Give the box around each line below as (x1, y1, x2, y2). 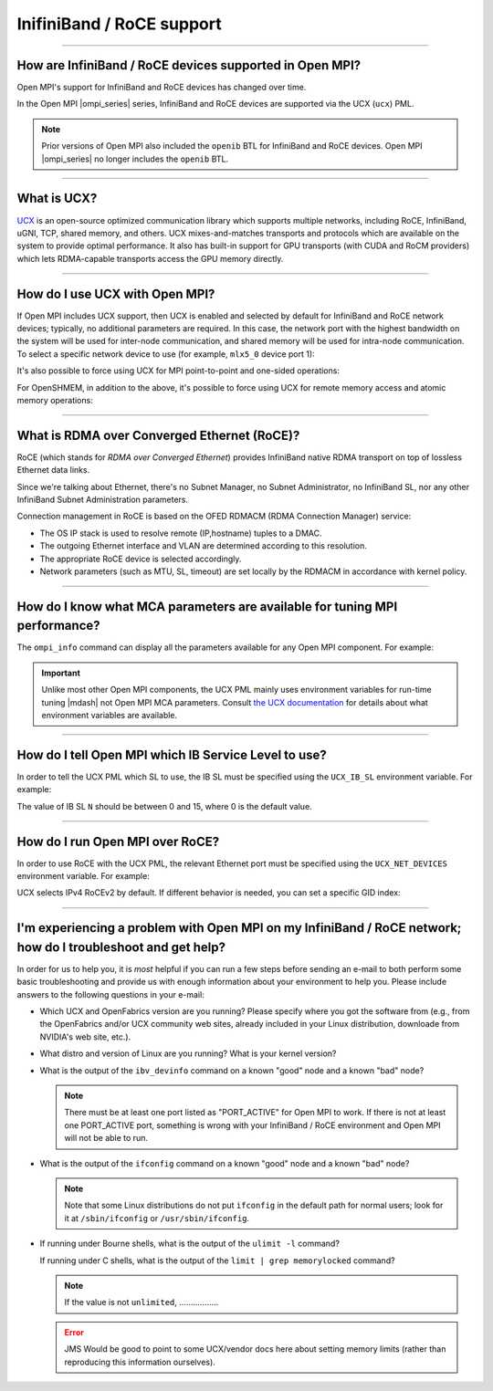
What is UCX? (16, 191, 98, 206)
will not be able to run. (64, 1133, 148, 1144)
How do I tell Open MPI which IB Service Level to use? (16, 747, 328, 762)
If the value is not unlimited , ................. (64, 1297, 219, 1308)
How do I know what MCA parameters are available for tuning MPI (16, 599, 398, 614)
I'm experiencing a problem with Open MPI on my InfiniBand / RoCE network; (16, 920, 462, 936)
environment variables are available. (41, 710, 178, 721)
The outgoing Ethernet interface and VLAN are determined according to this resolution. (39, 540, 367, 551)
